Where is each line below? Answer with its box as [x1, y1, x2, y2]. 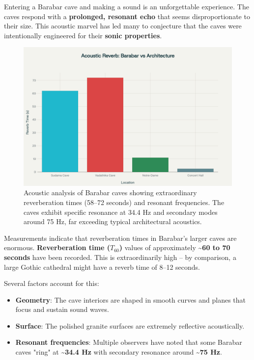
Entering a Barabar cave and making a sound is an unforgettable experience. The [4, 1, 249, 11]
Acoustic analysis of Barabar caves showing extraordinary [24, 187, 197, 198]
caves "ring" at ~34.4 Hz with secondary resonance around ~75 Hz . [15, 347, 222, 357]
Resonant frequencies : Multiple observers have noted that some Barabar [15, 337, 242, 347]
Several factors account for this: [4, 278, 99, 288]
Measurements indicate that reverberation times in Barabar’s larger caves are [4, 232, 237, 243]
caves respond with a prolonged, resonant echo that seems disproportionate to [4, 11, 250, 21]
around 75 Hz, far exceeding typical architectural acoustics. [24, 216, 202, 227]
